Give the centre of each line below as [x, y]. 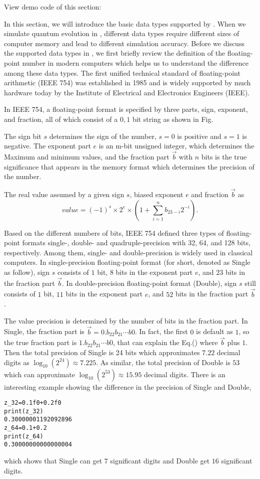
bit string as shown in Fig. [173, 119]
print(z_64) [24, 436]
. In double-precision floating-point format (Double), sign [149, 283]
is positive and [199, 136]
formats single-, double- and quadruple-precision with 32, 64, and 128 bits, [136, 243]
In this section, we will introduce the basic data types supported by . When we [125, 23]
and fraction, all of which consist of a [61, 119]
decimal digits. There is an [185, 374]
